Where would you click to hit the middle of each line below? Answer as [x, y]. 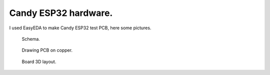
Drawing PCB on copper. [47, 50]
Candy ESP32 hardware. [61, 13]
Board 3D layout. [39, 62]
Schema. [31, 39]
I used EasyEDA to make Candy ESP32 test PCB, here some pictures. [80, 28]
